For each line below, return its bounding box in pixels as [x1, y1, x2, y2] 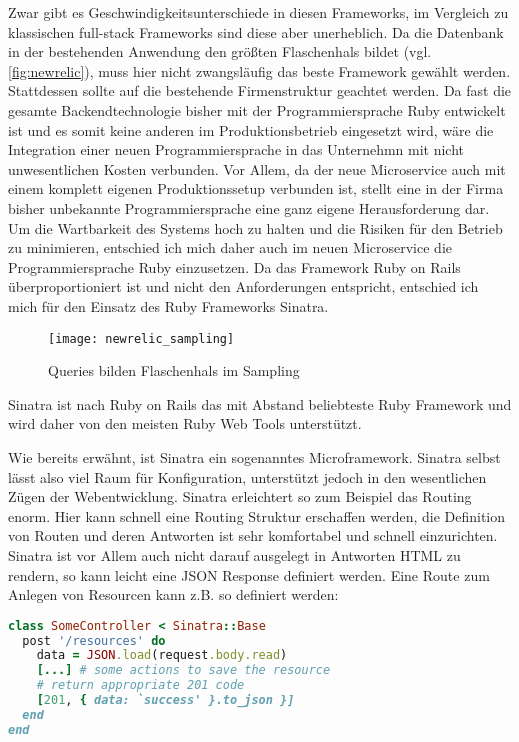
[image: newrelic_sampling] [48, 331, 235, 346]
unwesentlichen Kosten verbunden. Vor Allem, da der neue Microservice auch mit [8, 158, 506, 179]
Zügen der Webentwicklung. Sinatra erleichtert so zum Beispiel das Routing [8, 486, 472, 507]
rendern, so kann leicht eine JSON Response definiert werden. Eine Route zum [8, 564, 490, 585]
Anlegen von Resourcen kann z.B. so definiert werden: [8, 584, 339, 605]
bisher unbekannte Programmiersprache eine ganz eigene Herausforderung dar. [8, 197, 490, 218]
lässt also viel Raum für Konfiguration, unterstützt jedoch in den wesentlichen [8, 466, 487, 487]
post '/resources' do [22, 633, 166, 648]
